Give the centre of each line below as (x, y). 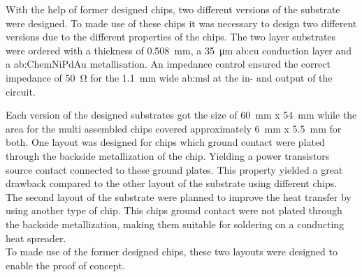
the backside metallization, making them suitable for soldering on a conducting (175, 224)
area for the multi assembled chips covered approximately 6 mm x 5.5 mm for (174, 128)
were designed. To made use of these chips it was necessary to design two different (181, 23)
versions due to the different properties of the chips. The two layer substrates (171, 37)
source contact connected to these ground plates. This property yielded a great (174, 169)
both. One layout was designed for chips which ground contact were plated (165, 142)
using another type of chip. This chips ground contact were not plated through (174, 210)
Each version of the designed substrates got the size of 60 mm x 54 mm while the (181, 115)
